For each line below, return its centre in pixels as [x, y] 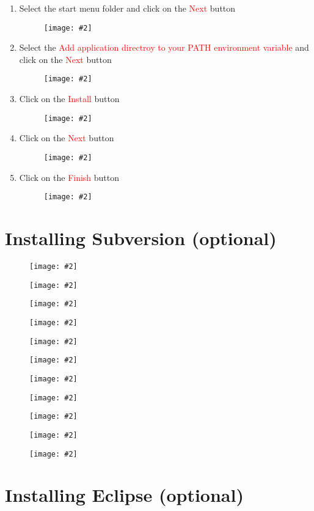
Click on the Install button [69, 99]
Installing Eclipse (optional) [124, 495]
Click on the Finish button [69, 177]
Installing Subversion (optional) [141, 238]
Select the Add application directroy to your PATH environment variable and [164, 47]
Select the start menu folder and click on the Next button [127, 8]
